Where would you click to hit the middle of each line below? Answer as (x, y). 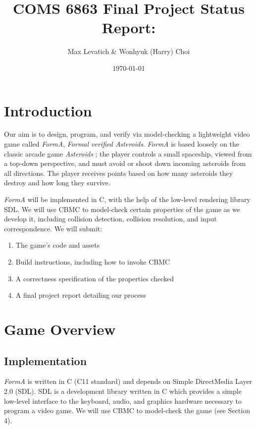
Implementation (46, 360)
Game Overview (60, 329)
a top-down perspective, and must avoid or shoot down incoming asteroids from (125, 163)
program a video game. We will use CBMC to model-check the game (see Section (127, 410)
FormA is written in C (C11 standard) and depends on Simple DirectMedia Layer (128, 381)
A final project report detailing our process (81, 295)
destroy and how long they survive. (57, 183)
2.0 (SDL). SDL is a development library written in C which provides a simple (123, 391)
